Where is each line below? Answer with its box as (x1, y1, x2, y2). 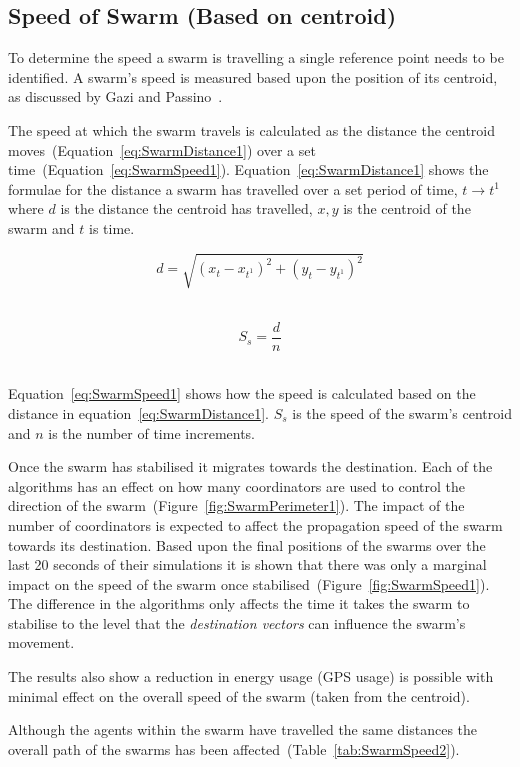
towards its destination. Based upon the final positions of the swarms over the (8, 534, 486, 555)
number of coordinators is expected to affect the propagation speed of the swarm (8, 514, 503, 535)
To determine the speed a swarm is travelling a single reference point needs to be (8, 47, 504, 68)
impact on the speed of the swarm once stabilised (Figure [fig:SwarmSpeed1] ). (8, 573, 490, 594)
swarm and (8, 217, 75, 238)
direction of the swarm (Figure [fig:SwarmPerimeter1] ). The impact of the (8, 495, 465, 516)
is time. (89, 217, 135, 238)
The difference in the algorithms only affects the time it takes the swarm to (8, 593, 470, 614)
